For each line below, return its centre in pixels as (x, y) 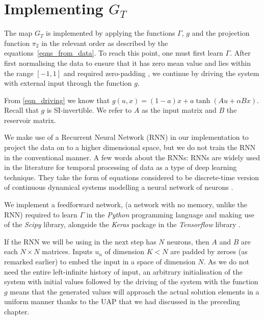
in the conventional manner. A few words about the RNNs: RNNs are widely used (132, 157)
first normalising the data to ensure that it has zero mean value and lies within (127, 63)
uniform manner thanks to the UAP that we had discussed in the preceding (122, 301)
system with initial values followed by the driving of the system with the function (131, 281)
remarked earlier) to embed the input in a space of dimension (100, 261)
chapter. (17, 311)
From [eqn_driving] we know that (57, 100)
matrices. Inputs (67, 251)
